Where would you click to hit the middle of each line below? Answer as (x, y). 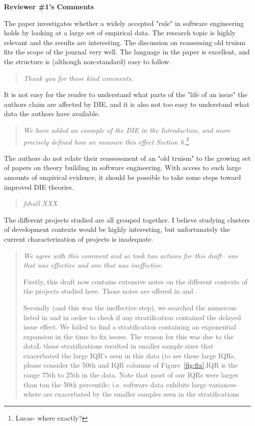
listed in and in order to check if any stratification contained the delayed (132, 317)
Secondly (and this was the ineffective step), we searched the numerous (130, 307)
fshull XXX (40, 203)
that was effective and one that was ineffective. (93, 265)
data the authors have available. (52, 113)
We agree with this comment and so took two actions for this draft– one (131, 255)
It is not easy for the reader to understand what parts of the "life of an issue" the (126, 94)
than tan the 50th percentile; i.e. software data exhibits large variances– (131, 384)
